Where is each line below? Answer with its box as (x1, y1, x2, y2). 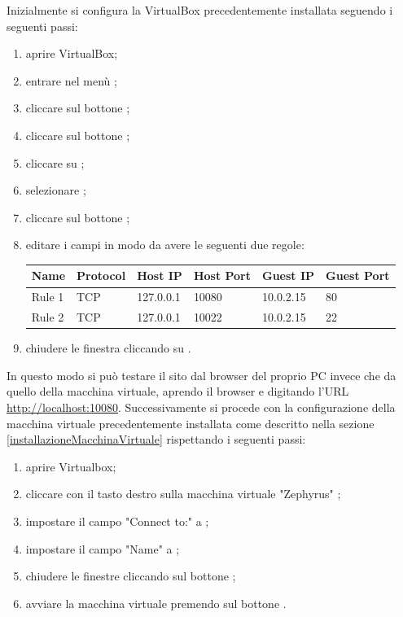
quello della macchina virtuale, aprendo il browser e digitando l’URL (7, 383, 349, 400)
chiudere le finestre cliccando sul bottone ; (25, 567, 236, 584)
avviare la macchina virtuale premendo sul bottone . (25, 594, 287, 611)
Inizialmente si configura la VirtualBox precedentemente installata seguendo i (7, 2, 393, 18)
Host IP (137, 267, 182, 284)
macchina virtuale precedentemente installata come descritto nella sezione (7, 414, 375, 431)
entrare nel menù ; (25, 72, 117, 89)
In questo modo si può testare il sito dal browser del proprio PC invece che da (7, 366, 396, 383)
